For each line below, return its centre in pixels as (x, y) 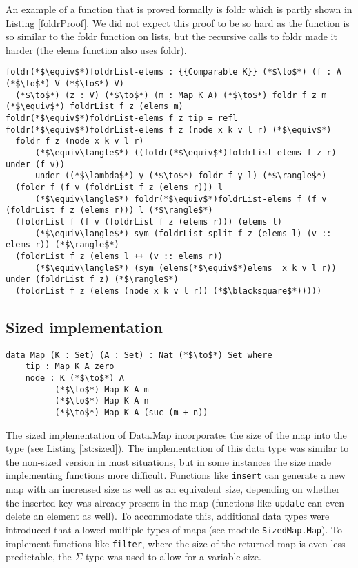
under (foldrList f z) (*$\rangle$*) (92, 280)
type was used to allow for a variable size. (173, 557)
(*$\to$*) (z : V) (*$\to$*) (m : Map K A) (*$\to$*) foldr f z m (171, 95)
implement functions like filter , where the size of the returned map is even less (176, 543)
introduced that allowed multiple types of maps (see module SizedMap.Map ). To (174, 529)
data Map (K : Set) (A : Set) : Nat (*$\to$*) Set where (139, 355)
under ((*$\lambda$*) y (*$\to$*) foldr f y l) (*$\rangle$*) (181, 176)
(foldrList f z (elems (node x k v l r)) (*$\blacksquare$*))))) (169, 291)
